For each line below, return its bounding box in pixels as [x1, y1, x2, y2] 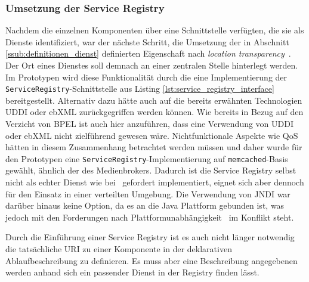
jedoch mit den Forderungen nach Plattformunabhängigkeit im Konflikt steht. [5, 210, 294, 223]
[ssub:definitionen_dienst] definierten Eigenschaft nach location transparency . [5, 47, 291, 60]
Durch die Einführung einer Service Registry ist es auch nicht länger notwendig [5, 231, 295, 243]
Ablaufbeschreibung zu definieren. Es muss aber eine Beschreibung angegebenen [5, 254, 298, 266]
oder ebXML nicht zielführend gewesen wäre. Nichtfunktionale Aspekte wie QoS [5, 129, 298, 141]
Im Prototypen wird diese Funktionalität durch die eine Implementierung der [5, 70, 288, 83]
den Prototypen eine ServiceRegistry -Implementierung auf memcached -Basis [5, 152, 288, 165]
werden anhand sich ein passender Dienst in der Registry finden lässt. [5, 266, 259, 278]
